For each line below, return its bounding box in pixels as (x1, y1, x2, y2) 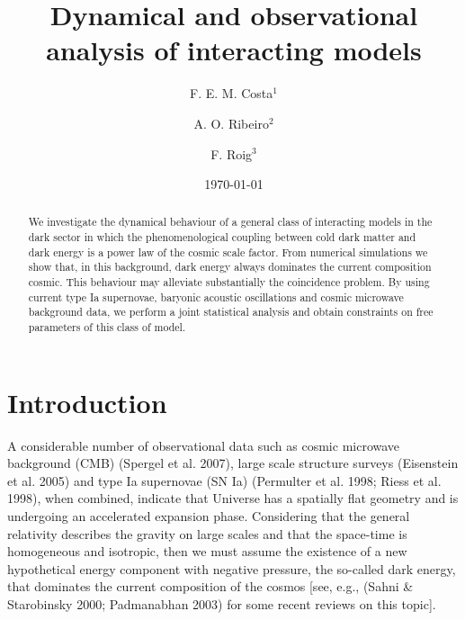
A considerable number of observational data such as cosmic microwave (7, 436, 400, 454)
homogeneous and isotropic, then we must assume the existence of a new (7, 542, 407, 561)
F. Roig (210, 144, 253, 163)
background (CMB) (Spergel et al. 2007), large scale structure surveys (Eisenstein (7, 454, 459, 472)
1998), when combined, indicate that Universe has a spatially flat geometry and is (7, 489, 459, 508)
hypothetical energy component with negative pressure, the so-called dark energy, (7, 559, 456, 578)
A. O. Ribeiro (193, 113, 269, 132)
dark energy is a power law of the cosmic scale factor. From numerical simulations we (28, 244, 428, 259)
